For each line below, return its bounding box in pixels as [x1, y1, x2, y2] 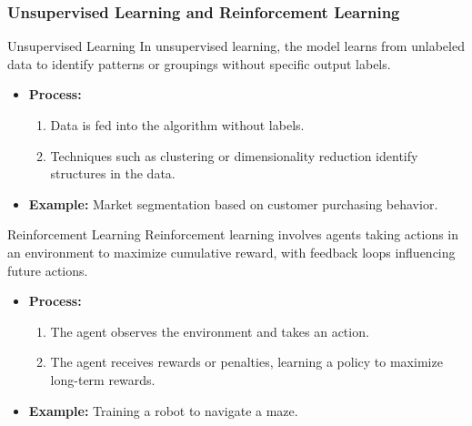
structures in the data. [50, 164, 176, 183]
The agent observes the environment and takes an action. [50, 321, 369, 340]
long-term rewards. [50, 370, 156, 389]
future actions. [7, 260, 88, 279]
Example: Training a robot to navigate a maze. [28, 401, 298, 420]
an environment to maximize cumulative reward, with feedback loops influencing [7, 242, 456, 261]
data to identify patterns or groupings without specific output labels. [7, 54, 391, 73]
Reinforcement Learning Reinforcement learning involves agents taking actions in [7, 225, 459, 244]
